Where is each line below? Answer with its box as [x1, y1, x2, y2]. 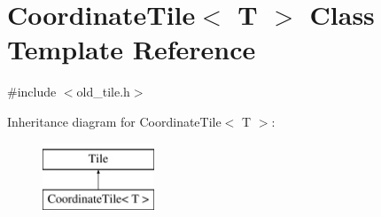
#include [7, 82, 57, 101]
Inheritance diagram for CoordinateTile [7, 112, 222, 130]
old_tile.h [76, 82, 130, 101]
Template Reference [7, 31, 256, 67]
